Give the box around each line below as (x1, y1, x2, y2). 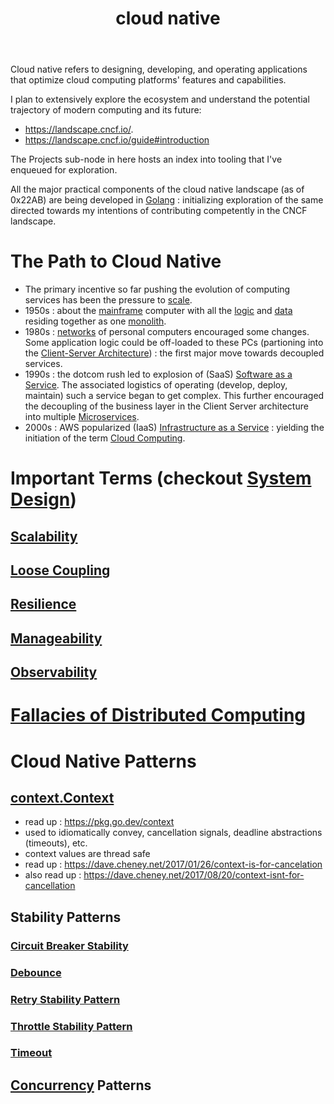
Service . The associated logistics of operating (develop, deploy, (24, 379, 288, 391)
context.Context (10, 790, 115, 807)
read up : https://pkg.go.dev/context (24, 816, 175, 828)
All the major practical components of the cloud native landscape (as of (10, 183, 305, 196)
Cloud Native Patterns (10, 750, 197, 772)
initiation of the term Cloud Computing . (24, 432, 186, 444)
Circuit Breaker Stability (10, 938, 129, 952)
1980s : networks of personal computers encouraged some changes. (24, 326, 310, 338)
